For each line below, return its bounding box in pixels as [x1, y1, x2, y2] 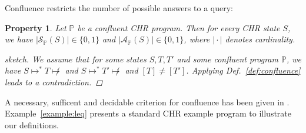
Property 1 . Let [5, 21, 66, 34]
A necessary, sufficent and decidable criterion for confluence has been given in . [5, 95, 290, 108]
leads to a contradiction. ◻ [5, 75, 103, 88]
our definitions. [5, 118, 59, 131]
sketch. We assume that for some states [5, 52, 147, 65]
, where [184, 33, 210, 45]
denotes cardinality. [225, 33, 295, 45]
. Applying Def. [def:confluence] [186, 64, 301, 77]
